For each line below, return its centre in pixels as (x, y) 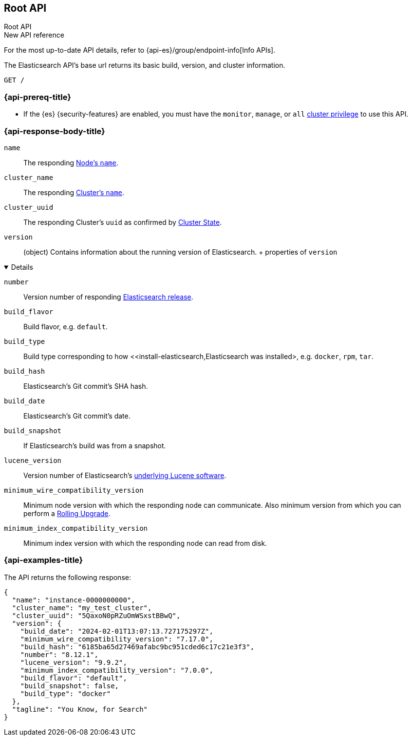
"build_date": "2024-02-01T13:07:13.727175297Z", (117, 631)
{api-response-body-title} (55, 131)
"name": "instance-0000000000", (74, 600)
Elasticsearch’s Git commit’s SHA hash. (86, 386)
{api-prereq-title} (37, 97)
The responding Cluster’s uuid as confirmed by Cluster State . (123, 222)
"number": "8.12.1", (59, 654)
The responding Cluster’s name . (74, 192)
